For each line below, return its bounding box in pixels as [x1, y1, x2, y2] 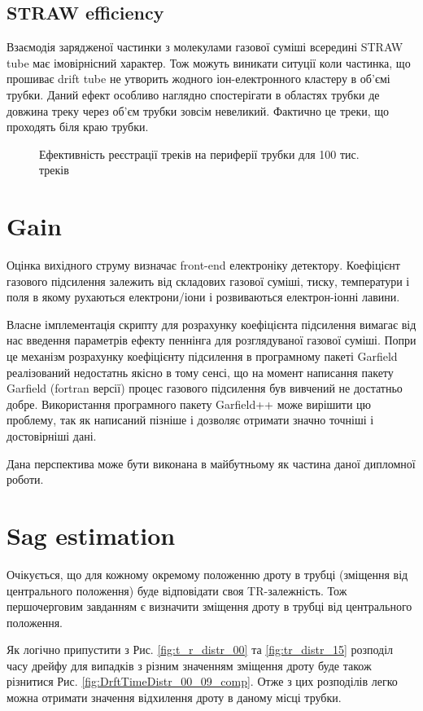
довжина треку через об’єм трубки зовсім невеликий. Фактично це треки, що [7, 102, 390, 119]
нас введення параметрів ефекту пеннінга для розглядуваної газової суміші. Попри [7, 331, 416, 349]
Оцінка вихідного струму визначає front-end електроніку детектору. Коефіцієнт [7, 257, 400, 274]
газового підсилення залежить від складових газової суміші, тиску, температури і [7, 272, 410, 289]
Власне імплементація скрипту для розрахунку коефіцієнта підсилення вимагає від [7, 315, 416, 332]
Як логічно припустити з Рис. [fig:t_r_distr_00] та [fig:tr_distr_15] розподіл [7, 641, 394, 658]
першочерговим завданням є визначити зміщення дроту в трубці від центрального [7, 598, 412, 615]
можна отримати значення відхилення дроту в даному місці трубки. [7, 689, 342, 706]
